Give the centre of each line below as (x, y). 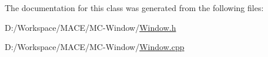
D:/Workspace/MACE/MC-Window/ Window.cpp (95, 47)
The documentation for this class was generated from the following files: (134, 8)
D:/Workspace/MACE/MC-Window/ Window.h (91, 27)
